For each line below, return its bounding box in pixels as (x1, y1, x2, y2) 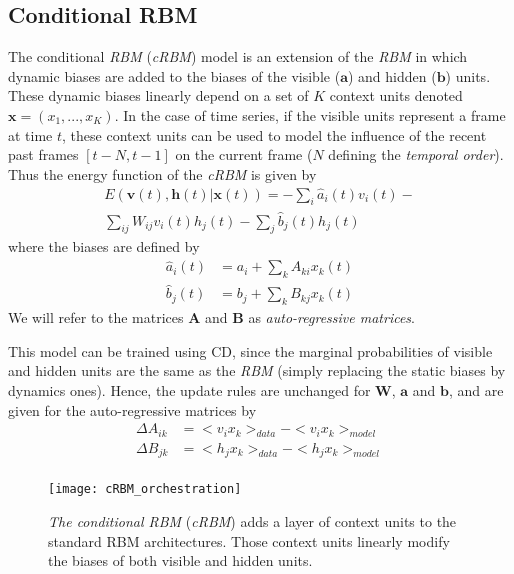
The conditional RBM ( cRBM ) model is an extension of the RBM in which (8, 46, 468, 67)
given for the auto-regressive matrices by (8, 399, 257, 420)
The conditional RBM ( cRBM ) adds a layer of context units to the (48, 511, 457, 532)
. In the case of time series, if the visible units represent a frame (114, 104, 506, 125)
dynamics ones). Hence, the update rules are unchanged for (8, 379, 371, 400)
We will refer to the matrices (8, 307, 184, 328)
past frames (8, 144, 79, 165)
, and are (448, 379, 504, 400)
